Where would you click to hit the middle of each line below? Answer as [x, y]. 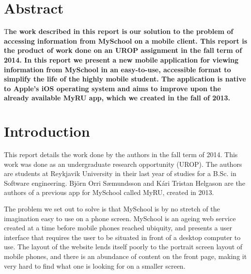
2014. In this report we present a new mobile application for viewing [121, 59]
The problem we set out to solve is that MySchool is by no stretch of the [112, 208]
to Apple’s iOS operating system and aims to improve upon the [112, 88]
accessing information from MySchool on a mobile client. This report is [126, 40]
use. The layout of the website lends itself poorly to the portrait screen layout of [123, 247]
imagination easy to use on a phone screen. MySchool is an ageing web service [120, 218]
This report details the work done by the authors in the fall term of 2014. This [121, 154]
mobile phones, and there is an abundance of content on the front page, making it [125, 256]
